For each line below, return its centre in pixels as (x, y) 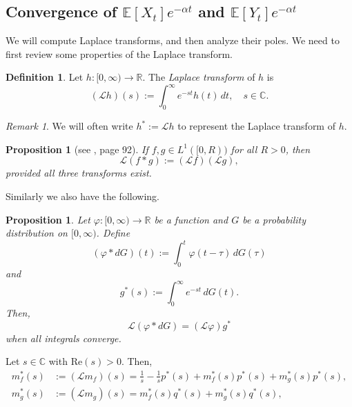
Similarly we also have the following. (82, 196)
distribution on (37, 233)
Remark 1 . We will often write (69, 126)
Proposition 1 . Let (48, 219)
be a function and (191, 219)
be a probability (274, 219)
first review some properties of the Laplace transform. (119, 53)
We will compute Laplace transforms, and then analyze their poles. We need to (173, 40)
